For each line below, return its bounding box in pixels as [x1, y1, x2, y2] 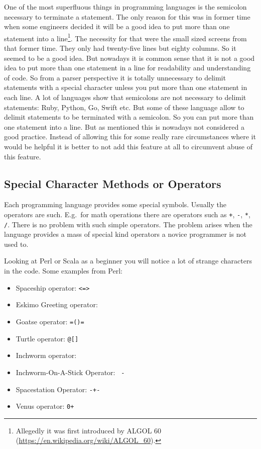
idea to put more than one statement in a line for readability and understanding [4, 62, 251, 73]
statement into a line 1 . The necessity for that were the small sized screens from [4, 31, 247, 43]
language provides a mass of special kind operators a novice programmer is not [4, 229, 246, 239]
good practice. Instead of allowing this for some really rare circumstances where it [4, 131, 256, 142]
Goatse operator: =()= [16, 316, 84, 326]
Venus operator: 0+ [16, 401, 74, 411]
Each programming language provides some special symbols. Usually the [4, 199, 226, 210]
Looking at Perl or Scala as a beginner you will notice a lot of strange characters [4, 255, 252, 266]
